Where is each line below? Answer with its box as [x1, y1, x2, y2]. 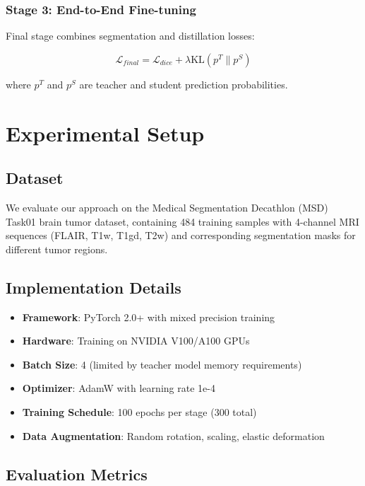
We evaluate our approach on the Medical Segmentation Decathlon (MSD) [6, 199, 328, 214]
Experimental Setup [6, 118, 205, 147]
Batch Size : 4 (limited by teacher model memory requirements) [22, 357, 302, 371]
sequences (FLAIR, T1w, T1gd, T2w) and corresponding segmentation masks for [6, 228, 356, 243]
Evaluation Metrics [6, 463, 148, 485]
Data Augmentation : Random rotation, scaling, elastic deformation [22, 428, 325, 443]
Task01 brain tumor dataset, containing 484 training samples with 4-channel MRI [6, 214, 359, 228]
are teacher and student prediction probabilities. [79, 76, 288, 91]
